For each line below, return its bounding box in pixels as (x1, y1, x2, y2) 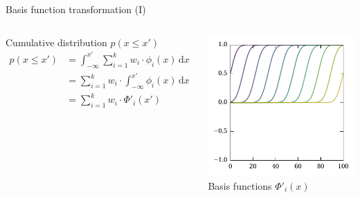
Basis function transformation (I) (6, 2, 146, 16)
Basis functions (208, 178, 272, 192)
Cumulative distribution (6, 34, 107, 49)
